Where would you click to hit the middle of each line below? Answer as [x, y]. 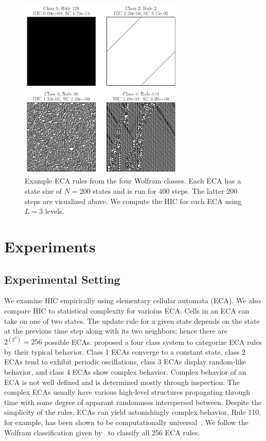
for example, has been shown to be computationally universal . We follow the [126, 422]
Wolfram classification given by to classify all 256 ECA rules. [102, 432]
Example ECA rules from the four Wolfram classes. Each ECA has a [133, 181]
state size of [43, 191]
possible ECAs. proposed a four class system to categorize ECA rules [153, 342]
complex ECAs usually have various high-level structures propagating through [127, 392]
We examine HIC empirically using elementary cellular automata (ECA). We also [132, 300]
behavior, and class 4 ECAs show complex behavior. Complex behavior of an [125, 372]
